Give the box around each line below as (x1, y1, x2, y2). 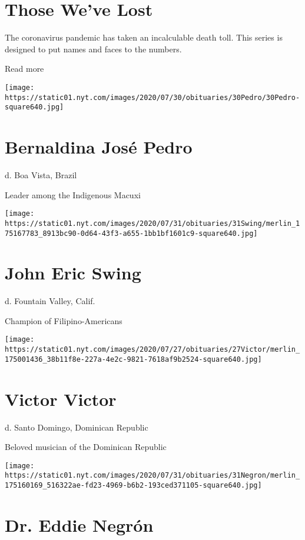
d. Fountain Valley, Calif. (5, 295, 95, 307)
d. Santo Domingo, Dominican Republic (5, 421, 148, 433)
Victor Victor (5, 386, 117, 411)
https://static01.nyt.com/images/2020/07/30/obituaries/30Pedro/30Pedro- (5, 93, 300, 102)
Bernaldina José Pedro (5, 135, 193, 159)
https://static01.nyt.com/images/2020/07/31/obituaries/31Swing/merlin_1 (5, 219, 300, 228)
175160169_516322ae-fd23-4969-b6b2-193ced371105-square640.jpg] (5, 481, 262, 490)
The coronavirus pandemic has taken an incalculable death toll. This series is (5, 31, 283, 44)
